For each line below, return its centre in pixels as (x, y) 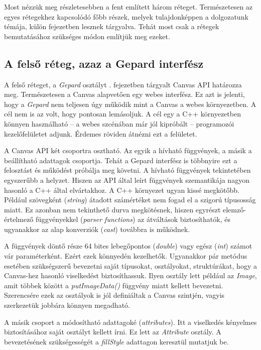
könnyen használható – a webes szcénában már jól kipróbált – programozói (119, 123)
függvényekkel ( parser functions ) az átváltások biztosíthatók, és (133, 219)
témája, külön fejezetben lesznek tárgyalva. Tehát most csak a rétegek (112, 26)
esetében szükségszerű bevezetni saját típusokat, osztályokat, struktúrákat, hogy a (130, 265)
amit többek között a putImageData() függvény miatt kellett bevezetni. (114, 285)
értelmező (19, 219)
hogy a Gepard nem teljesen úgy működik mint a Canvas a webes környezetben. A (130, 104)
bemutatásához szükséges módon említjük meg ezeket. (87, 36)
